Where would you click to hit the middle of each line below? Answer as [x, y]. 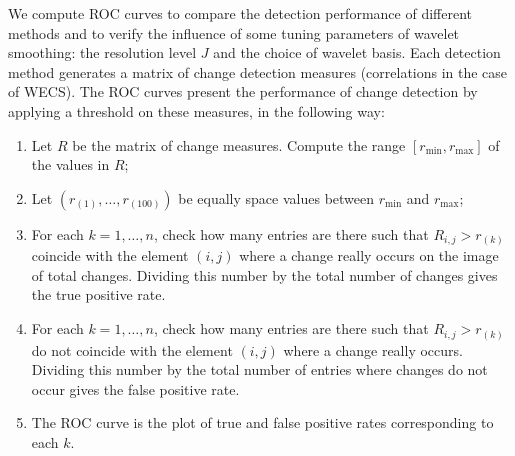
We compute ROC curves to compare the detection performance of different [240, 13]
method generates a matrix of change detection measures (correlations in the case [258, 71]
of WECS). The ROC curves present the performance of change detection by [243, 91]
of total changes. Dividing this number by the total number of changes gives [264, 274]
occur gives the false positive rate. [135, 388]
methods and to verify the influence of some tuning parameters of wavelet [234, 32]
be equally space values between [276, 197]
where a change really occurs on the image [369, 255]
